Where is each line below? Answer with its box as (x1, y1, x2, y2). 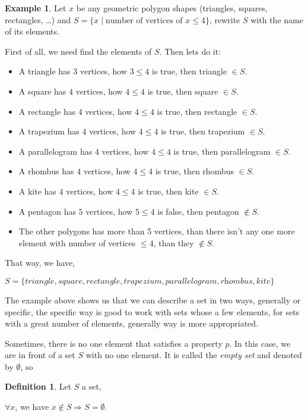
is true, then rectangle (157, 105, 237, 117)
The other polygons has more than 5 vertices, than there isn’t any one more (18, 225, 295, 237)
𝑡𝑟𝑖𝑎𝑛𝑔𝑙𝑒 (25, 277, 55, 286)
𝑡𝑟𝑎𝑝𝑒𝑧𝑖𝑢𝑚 (123, 277, 162, 286)
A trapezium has (18, 125, 80, 137)
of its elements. (5, 25, 59, 37)
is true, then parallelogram (173, 145, 271, 157)
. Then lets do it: (159, 45, 221, 57)
